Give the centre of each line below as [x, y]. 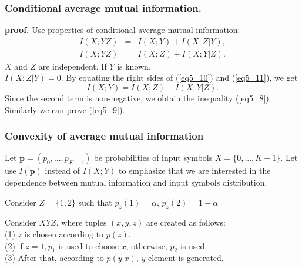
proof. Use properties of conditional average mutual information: [123, 30]
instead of [63, 171]
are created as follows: [186, 222]
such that [95, 202]
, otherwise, [147, 245]
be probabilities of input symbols [153, 158]
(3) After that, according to [54, 258]
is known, [134, 66]
